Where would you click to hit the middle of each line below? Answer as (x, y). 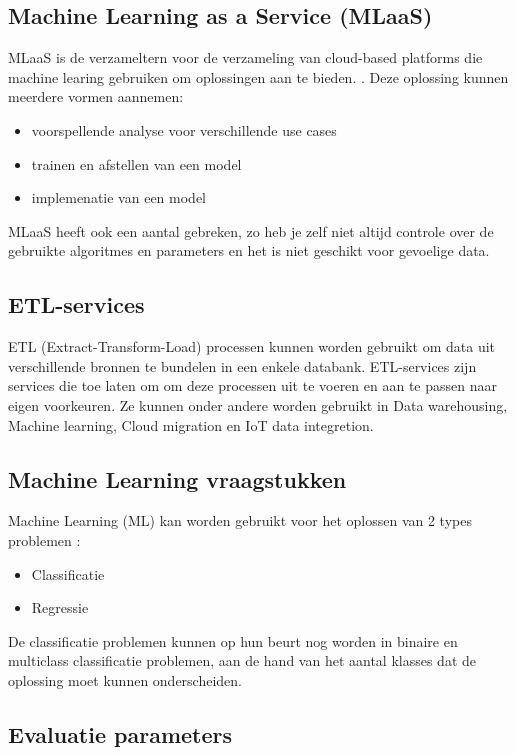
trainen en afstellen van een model (136, 163)
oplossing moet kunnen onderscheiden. (125, 679)
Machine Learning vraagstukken (177, 478)
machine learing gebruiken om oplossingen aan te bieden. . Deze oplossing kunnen (258, 76)
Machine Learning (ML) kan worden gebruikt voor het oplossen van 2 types (240, 520)
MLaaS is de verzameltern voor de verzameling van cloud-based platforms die (245, 57)
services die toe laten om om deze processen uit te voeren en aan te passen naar (252, 385)
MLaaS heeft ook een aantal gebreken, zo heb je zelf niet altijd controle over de (251, 230)
